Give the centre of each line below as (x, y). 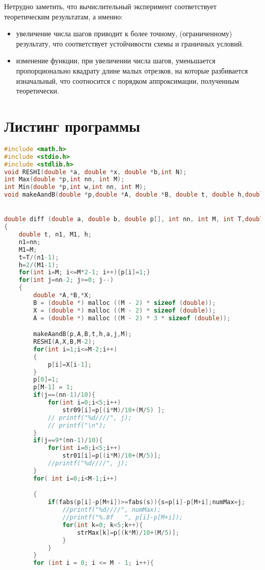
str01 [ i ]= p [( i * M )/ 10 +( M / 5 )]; (112, 456)
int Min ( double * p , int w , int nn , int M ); (75, 187)
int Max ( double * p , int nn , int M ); (64, 180)
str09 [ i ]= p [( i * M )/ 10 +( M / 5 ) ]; (114, 410)
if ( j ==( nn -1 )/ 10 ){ (64, 395)
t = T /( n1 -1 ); (39, 257)
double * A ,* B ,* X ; (62, 295)
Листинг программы (72, 125)
